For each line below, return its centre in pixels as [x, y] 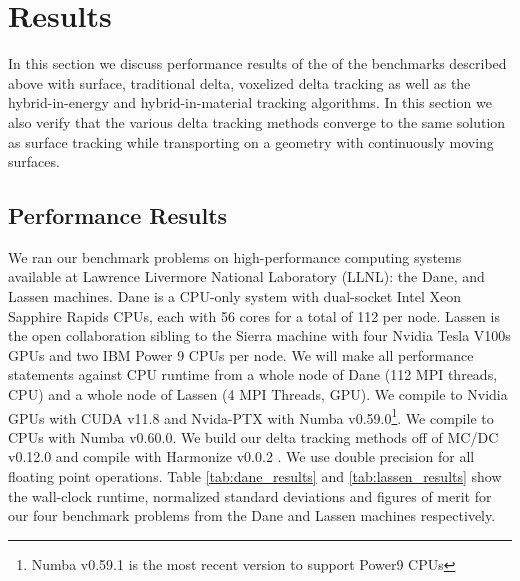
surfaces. [34, 161]
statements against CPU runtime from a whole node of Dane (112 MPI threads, [253, 374]
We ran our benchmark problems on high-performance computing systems [235, 256]
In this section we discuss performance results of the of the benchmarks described [257, 63]
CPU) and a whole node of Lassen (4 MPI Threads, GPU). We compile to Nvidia [258, 394]
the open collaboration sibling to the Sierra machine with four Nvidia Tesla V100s [259, 335]
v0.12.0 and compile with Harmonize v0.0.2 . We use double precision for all [241, 456]
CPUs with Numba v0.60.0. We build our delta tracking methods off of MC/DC [253, 436]
